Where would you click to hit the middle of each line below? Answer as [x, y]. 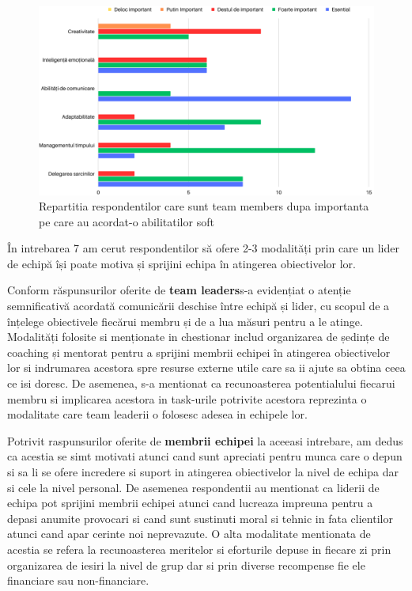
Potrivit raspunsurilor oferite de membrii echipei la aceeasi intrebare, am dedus [205, 440]
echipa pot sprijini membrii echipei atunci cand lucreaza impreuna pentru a [190, 503]
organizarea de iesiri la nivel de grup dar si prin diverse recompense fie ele [186, 564]
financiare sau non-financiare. [78, 580]
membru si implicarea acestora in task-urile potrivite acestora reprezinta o [187, 398]
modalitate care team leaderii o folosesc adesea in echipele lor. [157, 414]
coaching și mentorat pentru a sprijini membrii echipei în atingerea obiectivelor [199, 352]
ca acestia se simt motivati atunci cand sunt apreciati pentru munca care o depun [205, 456]
